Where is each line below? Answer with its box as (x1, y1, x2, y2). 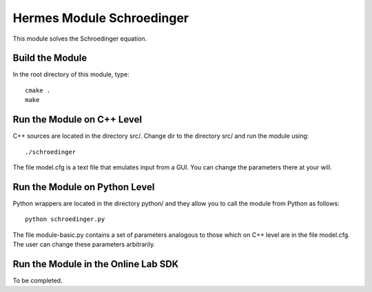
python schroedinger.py (25, 216, 105, 223)
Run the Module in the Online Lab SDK (12, 258, 179, 270)
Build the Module (12, 52, 87, 64)
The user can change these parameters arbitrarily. (12, 240, 156, 248)
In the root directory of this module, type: (12, 70, 130, 79)
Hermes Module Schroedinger (12, 10, 189, 25)
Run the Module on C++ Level (12, 114, 143, 125)
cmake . (25, 86, 51, 94)
